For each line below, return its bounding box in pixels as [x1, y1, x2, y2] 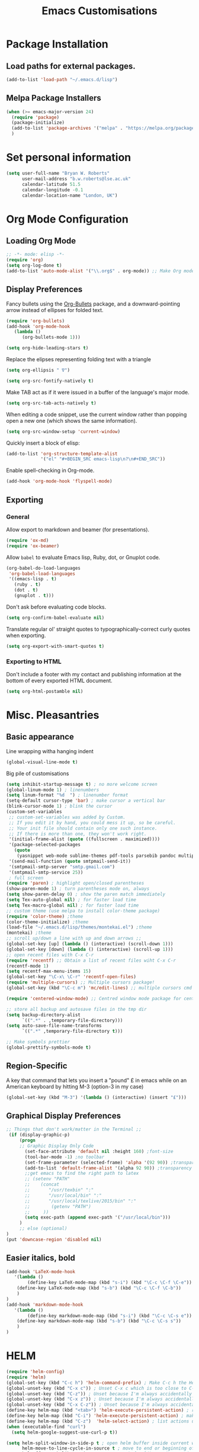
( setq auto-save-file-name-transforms [6, 1023, 102, 1029]
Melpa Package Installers [6, 93, 102, 103]
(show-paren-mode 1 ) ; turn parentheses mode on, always [6, 886, 150, 892]
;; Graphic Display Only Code [19, 1143, 94, 1149]
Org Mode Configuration [6, 212, 129, 226]
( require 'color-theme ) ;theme [6, 913, 84, 919]
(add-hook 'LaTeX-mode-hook [6, 1268, 76, 1274]
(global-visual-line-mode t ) [6, 759, 78, 765]
